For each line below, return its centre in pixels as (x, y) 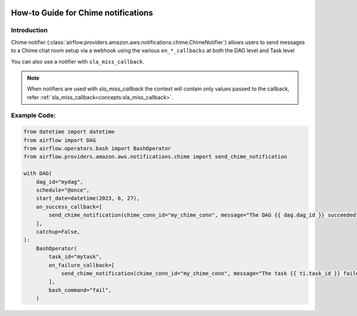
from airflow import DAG (60, 140)
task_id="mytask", (75, 257)
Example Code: (33, 115)
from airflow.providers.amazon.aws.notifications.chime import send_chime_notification (155, 157)
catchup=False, (58, 231)
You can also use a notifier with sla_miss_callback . (78, 61)
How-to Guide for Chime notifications (82, 13)
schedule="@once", (63, 190)
